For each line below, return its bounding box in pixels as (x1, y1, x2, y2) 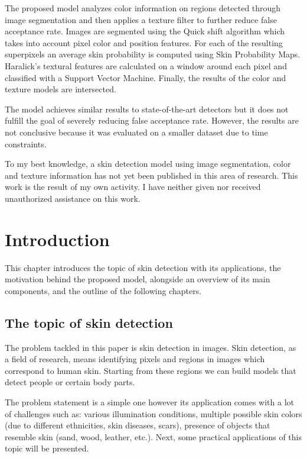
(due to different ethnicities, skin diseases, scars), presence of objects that (5, 419, 270, 431)
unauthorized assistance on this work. (5, 192, 141, 204)
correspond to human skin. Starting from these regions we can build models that (5, 364, 296, 376)
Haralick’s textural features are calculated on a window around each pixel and (5, 59, 287, 72)
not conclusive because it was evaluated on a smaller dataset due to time (5, 125, 268, 138)
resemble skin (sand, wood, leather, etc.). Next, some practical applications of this (5, 430, 302, 443)
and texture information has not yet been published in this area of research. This (5, 169, 298, 181)
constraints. (5, 137, 47, 150)
